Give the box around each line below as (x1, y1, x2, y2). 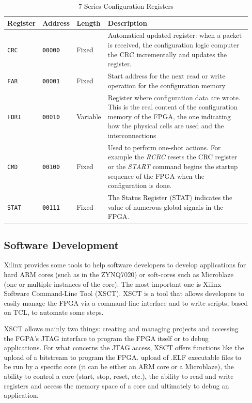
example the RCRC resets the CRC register (108, 152, 237, 162)
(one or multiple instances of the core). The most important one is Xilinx (4, 279, 221, 289)
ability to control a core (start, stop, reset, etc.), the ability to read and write (4, 371, 234, 381)
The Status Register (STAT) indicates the (108, 192, 233, 202)
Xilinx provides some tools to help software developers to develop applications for (4, 260, 246, 270)
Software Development (4, 237, 119, 252)
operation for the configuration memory (108, 80, 226, 90)
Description (108, 17, 147, 28)
